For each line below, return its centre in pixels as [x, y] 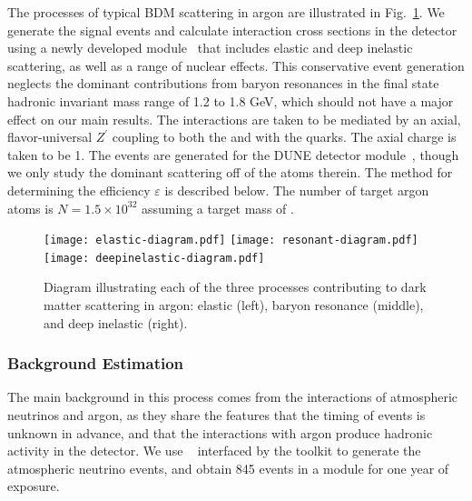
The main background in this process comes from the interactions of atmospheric [233, 397]
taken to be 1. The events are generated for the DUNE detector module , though [233, 154]
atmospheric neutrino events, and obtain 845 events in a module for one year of [228, 468]
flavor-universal [50, 137]
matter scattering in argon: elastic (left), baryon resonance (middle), [234, 305]
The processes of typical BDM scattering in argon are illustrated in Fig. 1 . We [226, 12]
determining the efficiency [79, 190]
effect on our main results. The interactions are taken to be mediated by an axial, [234, 119]
